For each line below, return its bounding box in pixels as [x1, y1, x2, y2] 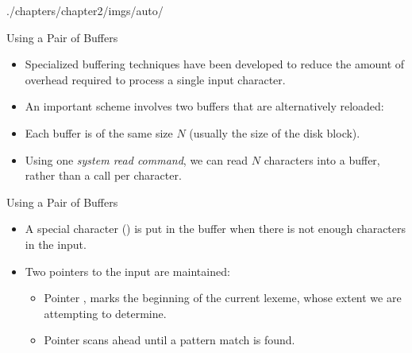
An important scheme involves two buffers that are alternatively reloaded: [25, 98, 384, 114]
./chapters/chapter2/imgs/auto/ [6, 2, 164, 18]
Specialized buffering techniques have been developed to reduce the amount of [25, 56, 405, 72]
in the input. [25, 235, 87, 252]
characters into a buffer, [264, 151, 380, 168]
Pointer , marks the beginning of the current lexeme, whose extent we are [44, 289, 402, 306]
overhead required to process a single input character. [25, 71, 286, 87]
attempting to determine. [44, 305, 167, 321]
